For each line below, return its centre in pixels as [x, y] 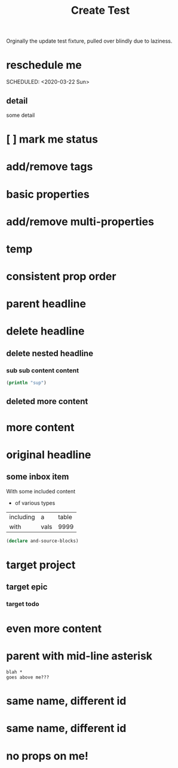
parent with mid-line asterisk [79, 656]
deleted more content [47, 401]
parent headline [46, 304]
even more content [54, 629]
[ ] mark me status [52, 139]
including [22, 517]
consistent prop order [61, 277]
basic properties [48, 194]
